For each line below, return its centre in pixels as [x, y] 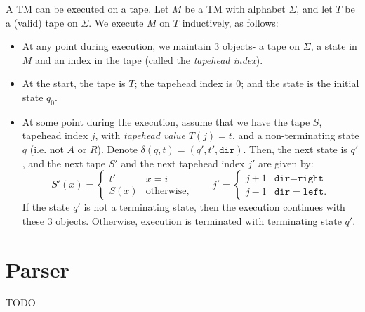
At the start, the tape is [74, 83]
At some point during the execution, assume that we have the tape [166, 121]
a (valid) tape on [42, 22]
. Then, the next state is [295, 149]
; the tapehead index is [184, 83]
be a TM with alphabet [235, 8]
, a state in [334, 46]
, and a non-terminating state [296, 135]
